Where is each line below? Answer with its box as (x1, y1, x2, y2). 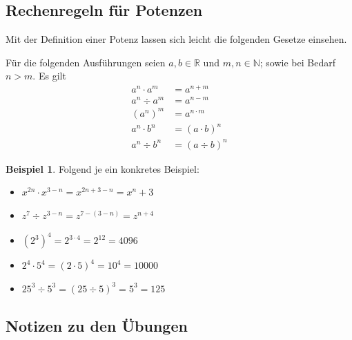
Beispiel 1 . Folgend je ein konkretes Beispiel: (6, 161, 199, 176)
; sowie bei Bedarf (260, 55, 335, 69)
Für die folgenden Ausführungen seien (6, 55, 166, 69)
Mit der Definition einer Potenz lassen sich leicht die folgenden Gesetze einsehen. (6, 32, 347, 46)
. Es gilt (32, 68, 66, 83)
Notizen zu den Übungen (6, 314, 188, 336)
